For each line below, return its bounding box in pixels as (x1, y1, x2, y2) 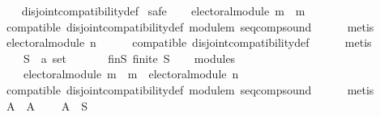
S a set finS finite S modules (23, 49, 236, 66)
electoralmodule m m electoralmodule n (23, 65, 239, 82)
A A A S (6, 97, 88, 114)
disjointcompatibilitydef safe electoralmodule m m (21, 2, 305, 19)
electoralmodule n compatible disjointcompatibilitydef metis (6, 34, 372, 51)
